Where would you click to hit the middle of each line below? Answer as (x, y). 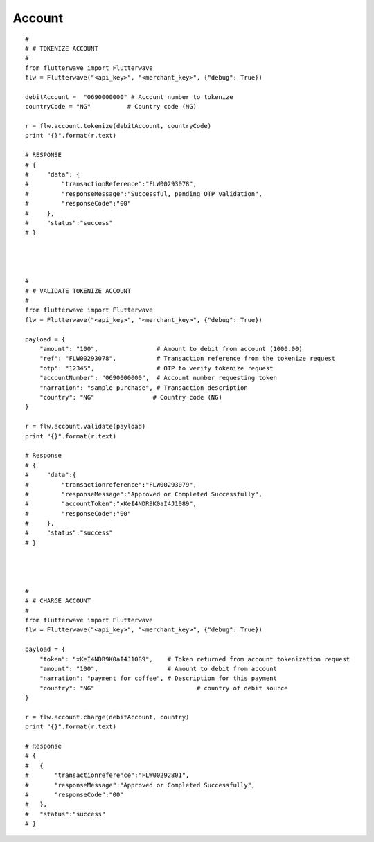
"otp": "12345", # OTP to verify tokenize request (156, 368)
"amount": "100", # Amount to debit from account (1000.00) (171, 349)
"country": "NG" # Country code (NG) (131, 397)
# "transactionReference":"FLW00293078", (111, 184)
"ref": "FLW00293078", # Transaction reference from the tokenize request (187, 359)
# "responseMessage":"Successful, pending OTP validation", (144, 194)
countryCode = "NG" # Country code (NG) (111, 107)
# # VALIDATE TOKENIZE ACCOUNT (78, 290)
